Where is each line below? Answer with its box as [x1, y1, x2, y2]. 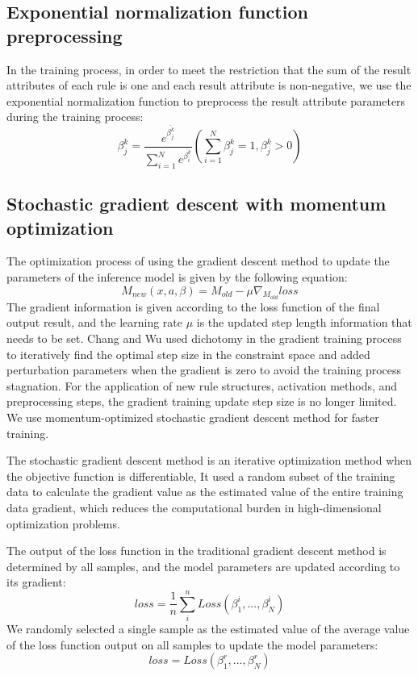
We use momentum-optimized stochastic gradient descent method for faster [6, 408, 379, 425]
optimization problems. [6, 515, 120, 532]
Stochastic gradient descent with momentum [6, 191, 387, 216]
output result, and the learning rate [6, 314, 183, 331]
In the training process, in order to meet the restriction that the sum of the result [6, 61, 412, 77]
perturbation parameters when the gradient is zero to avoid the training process [6, 361, 402, 378]
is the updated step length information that [196, 314, 412, 331]
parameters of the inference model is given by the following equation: [6, 269, 348, 286]
